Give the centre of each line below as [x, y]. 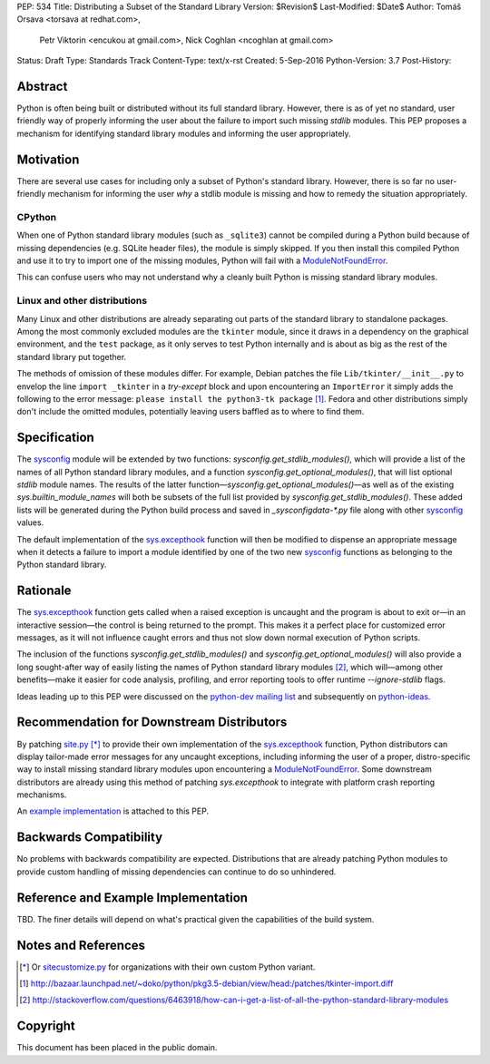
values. [30, 522]
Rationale [44, 591]
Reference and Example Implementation [132, 898]
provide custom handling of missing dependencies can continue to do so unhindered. [176, 872]
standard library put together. [72, 356]
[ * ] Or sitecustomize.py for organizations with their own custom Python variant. [167, 967]
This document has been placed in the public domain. [117, 1048]
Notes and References [81, 945]
